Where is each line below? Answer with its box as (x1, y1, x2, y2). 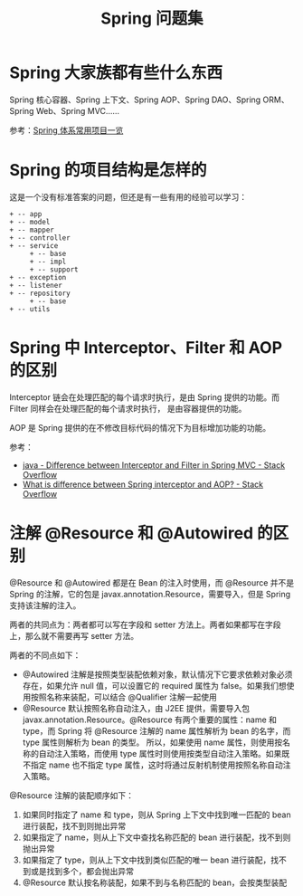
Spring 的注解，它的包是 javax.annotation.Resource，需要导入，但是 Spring (9, 588, 291, 599)
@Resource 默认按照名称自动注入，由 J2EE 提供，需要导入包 (22, 702, 251, 713)
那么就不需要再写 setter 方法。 (24, 630, 138, 641)
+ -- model (9, 217, 51, 226)
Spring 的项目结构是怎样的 (9, 160, 207, 181)
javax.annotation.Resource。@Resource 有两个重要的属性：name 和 (22, 714, 278, 725)
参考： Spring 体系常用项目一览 (9, 124, 124, 136)
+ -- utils (9, 304, 51, 313)
